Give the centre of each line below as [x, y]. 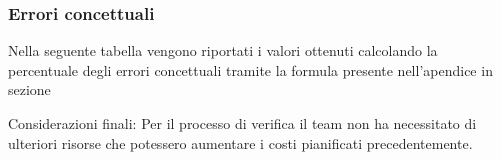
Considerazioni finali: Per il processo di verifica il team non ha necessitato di [242, 123]
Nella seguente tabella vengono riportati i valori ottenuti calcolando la [223, 50]
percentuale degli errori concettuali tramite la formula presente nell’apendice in [250, 69]
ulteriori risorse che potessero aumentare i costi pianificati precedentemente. [240, 142]
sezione [29, 89]
